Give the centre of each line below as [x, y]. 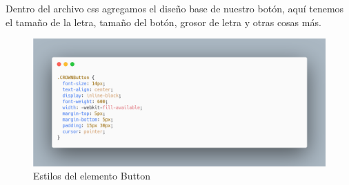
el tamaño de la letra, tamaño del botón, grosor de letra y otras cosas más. [163, 22]
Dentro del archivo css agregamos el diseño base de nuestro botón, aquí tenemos [175, 8]
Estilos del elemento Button [92, 176]
